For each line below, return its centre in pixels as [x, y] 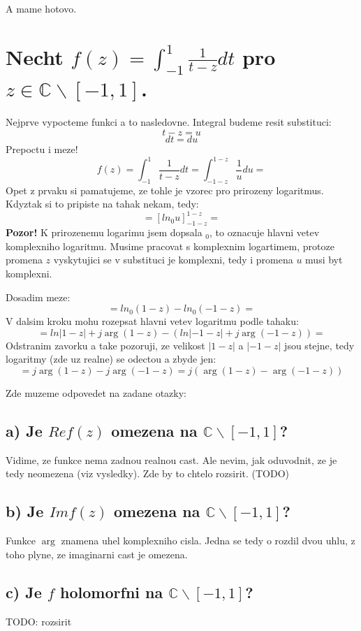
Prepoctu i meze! [42, 148]
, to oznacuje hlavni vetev [265, 232]
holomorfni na [112, 592]
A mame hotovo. [41, 8]
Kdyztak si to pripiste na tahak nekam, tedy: [102, 204]
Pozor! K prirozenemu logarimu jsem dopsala [104, 232]
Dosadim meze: [38, 297]
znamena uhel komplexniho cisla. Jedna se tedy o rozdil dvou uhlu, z [208, 541]
